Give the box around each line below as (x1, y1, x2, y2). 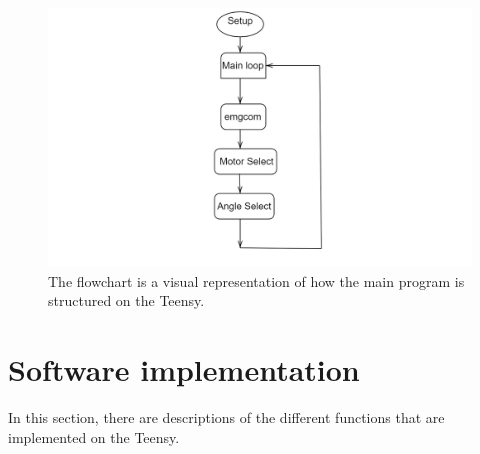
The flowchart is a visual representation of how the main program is (48, 270, 465, 291)
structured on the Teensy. (48, 290, 205, 311)
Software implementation (8, 349, 360, 390)
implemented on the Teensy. (8, 426, 180, 447)
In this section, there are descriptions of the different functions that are (8, 407, 445, 428)
